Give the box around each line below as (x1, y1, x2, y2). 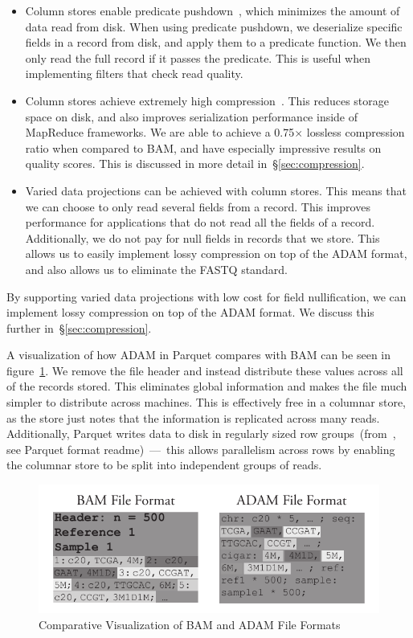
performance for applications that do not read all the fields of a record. (25, 214, 375, 231)
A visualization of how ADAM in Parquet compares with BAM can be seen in (6, 346, 391, 363)
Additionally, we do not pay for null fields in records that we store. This (25, 229, 380, 246)
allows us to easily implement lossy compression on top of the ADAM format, (25, 245, 407, 262)
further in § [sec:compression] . (6, 319, 152, 336)
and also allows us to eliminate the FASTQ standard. (25, 260, 288, 277)
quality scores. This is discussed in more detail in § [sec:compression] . (25, 155, 365, 172)
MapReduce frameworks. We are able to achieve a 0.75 (25, 124, 295, 141)
